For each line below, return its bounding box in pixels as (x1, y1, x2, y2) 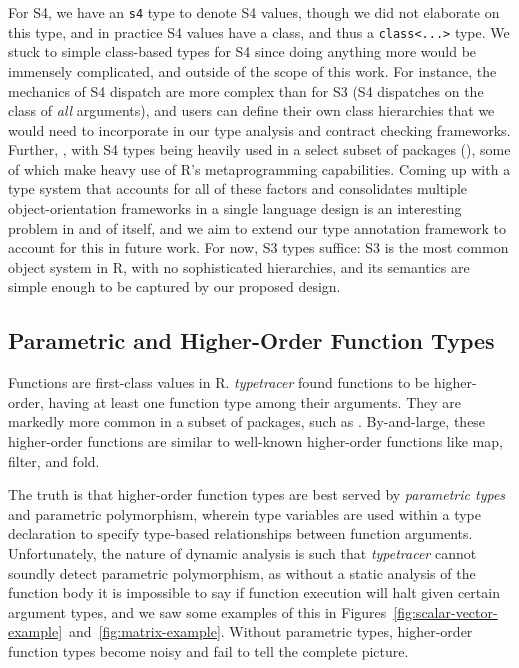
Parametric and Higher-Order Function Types (8, 325, 495, 356)
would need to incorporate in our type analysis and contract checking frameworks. (8, 119, 511, 140)
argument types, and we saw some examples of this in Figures (8, 601, 387, 622)
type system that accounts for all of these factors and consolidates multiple (8, 178, 468, 199)
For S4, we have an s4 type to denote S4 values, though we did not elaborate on (8, 2, 500, 22)
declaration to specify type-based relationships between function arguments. (8, 523, 473, 544)
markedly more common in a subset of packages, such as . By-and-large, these (8, 411, 486, 432)
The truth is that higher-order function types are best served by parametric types (8, 484, 506, 505)
